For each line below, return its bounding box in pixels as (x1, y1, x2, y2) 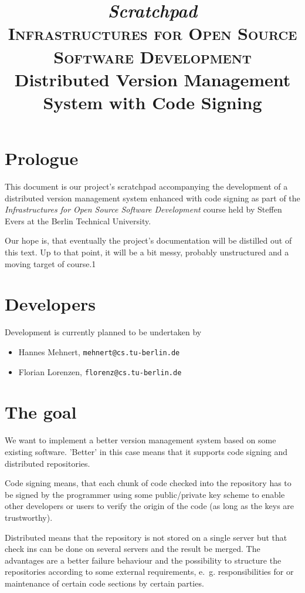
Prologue (5, 146, 79, 170)
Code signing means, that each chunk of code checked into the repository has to (5, 477, 292, 489)
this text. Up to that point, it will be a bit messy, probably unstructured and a (5, 246, 289, 258)
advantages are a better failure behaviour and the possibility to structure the (5, 554, 282, 566)
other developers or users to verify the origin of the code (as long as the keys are (5, 500, 294, 512)
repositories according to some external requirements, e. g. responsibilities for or (5, 565, 294, 578)
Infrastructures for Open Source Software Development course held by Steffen (5, 203, 282, 215)
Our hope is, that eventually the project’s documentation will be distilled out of (5, 234, 292, 247)
